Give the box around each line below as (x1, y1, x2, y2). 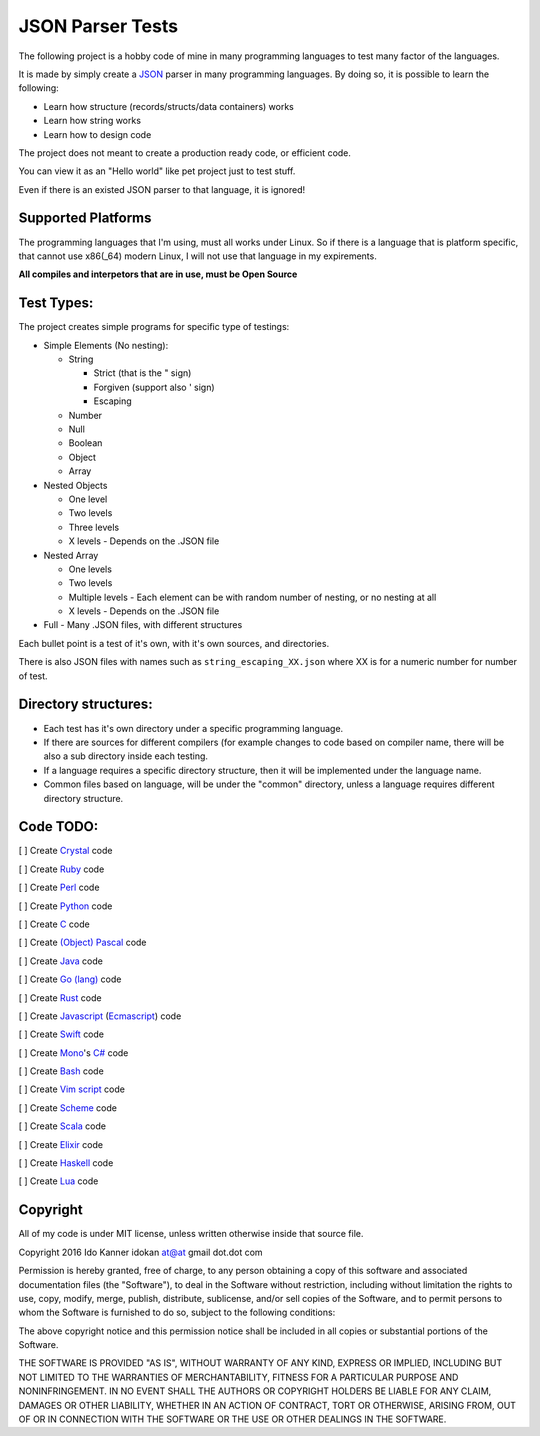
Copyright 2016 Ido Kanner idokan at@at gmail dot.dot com (18, 1246, 264, 1258)
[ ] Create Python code (18, 900, 113, 912)
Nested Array (43, 549, 99, 561)
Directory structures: (18, 696, 154, 713)
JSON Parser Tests (18, 15, 179, 37)
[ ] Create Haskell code (18, 1157, 114, 1169)
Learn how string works (43, 115, 142, 127)
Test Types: (18, 295, 94, 312)
